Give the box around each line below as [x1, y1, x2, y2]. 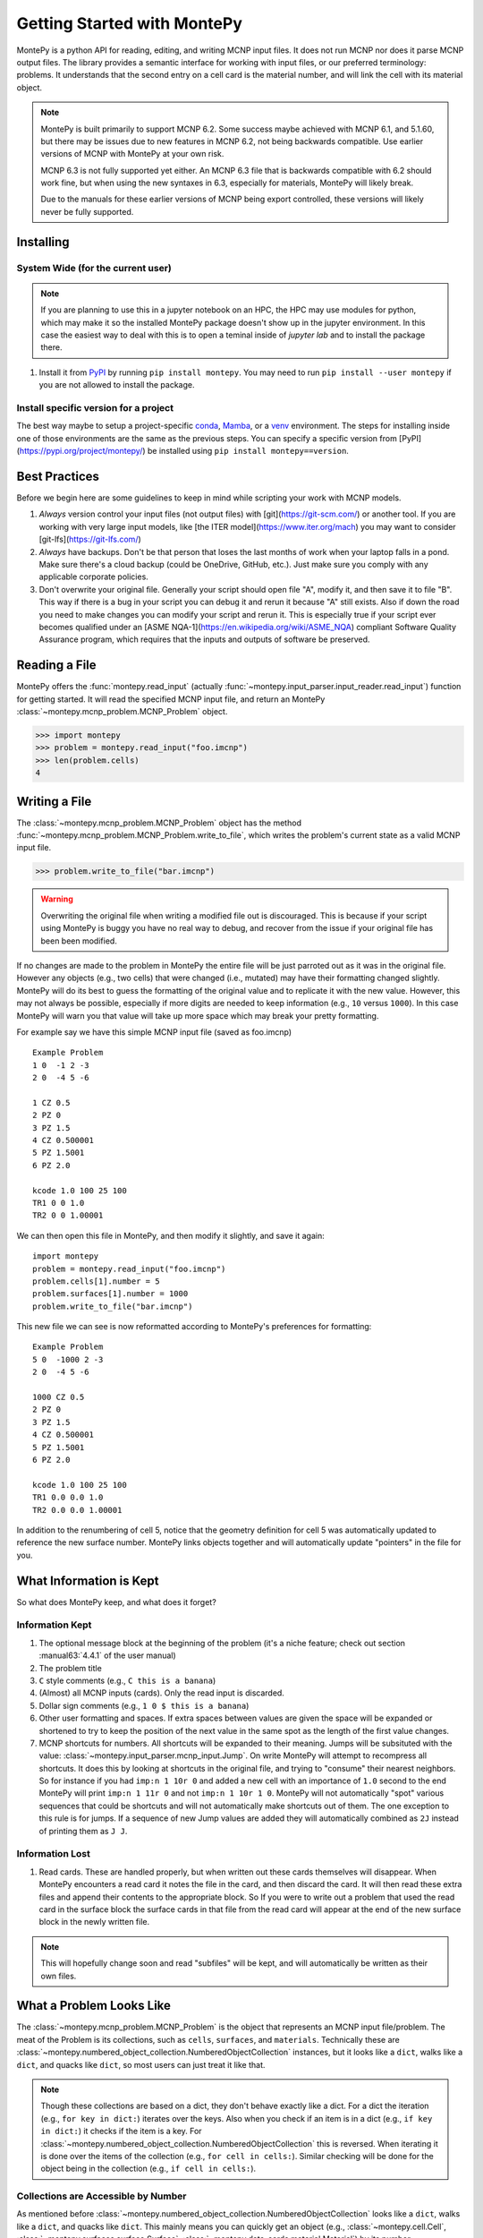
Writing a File [16, 793, 92, 809]
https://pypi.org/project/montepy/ [19, 446, 143, 457]
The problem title [38, 1662, 102, 1673]
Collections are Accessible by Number [16, 2190, 187, 2202]
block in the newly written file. [38, 1917, 150, 1927]
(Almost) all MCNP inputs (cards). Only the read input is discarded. [38, 1687, 285, 1698]
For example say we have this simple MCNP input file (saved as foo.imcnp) [16, 1026, 292, 1038]
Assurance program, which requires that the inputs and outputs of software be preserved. [38, 634, 370, 645]
